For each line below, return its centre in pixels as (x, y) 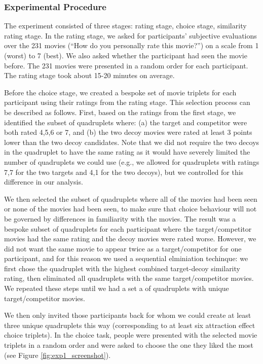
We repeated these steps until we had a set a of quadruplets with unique (117, 288)
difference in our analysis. (44, 182)
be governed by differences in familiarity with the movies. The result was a (120, 218)
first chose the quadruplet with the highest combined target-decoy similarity (122, 268)
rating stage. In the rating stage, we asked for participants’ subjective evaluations (130, 35)
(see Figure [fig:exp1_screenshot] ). (58, 355)
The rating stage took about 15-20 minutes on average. (89, 75)
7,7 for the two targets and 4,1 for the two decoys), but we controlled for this (124, 172)
